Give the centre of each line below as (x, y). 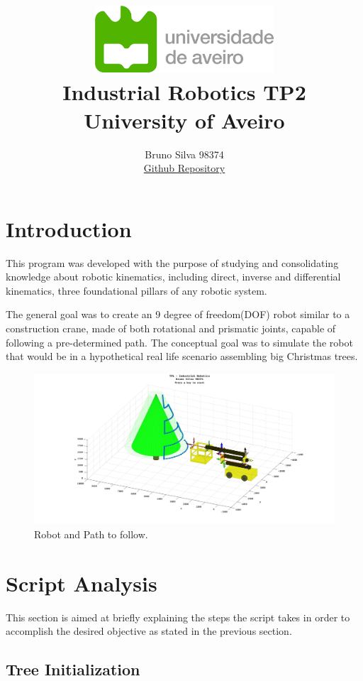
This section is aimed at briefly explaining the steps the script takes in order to (178, 617)
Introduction (69, 228)
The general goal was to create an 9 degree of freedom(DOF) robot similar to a (178, 314)
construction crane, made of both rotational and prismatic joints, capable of (171, 328)
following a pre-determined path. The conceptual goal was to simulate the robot (179, 342)
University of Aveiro (184, 120)
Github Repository (184, 168)
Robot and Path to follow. (91, 534)
